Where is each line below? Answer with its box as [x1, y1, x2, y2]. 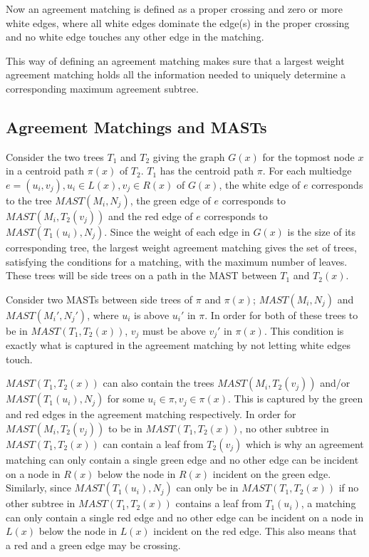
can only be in [176, 480, 239, 495]
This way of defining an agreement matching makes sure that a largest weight [6, 53, 345, 68]
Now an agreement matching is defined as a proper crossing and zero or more [6, 1, 343, 16]
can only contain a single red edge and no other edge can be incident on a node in [6, 509, 364, 524]
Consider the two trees [6, 149, 104, 164]
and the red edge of [108, 208, 193, 223]
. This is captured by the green [228, 391, 363, 406]
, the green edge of [130, 192, 211, 207]
